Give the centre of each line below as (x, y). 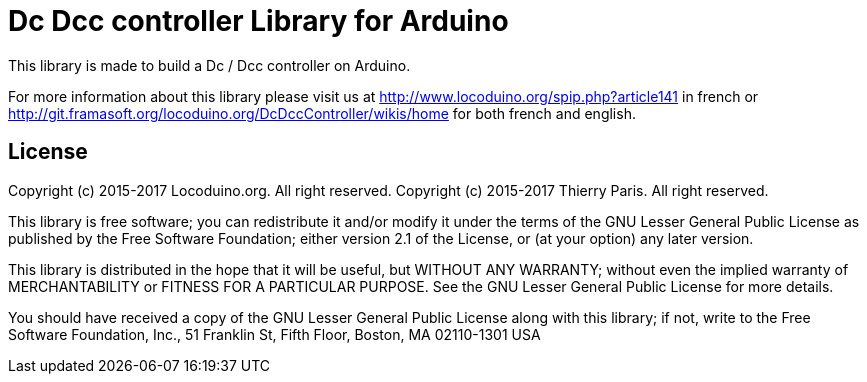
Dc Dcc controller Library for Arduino (258, 21)
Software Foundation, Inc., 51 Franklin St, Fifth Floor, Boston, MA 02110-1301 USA (274, 334)
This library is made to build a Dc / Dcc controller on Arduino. (209, 65)
